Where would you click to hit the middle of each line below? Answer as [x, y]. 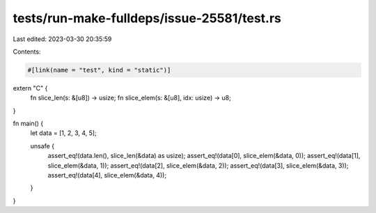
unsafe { [42, 145]
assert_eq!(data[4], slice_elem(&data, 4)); [107, 175]
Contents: [27, 52]
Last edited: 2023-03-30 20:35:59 [62, 39]
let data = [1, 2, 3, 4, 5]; [63, 133]
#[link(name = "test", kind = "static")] [99, 70]
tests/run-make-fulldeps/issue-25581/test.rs [147, 18]
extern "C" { [30, 88]
